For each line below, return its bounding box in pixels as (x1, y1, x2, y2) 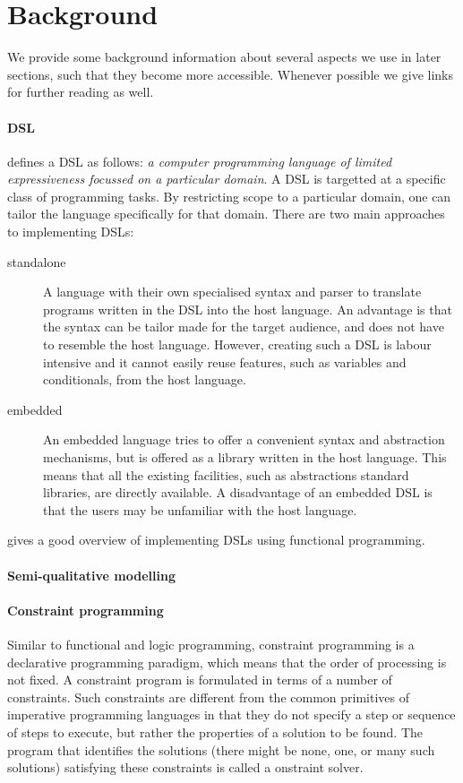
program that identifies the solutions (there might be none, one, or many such (7, 740, 435, 759)
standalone (7, 252, 66, 271)
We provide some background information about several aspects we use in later (7, 47, 442, 66)
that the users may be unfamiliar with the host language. (43, 500, 357, 519)
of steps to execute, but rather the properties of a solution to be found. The (7, 722, 424, 741)
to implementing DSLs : (7, 222, 134, 241)
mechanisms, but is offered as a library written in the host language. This (43, 448, 447, 467)
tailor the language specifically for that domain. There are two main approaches (7, 204, 445, 223)
